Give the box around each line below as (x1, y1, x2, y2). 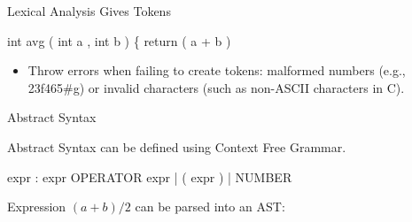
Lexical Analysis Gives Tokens (7, 2, 171, 19)
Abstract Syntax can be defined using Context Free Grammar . (7, 137, 346, 156)
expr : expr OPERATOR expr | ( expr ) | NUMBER (7, 167, 292, 186)
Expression (7, 197, 66, 216)
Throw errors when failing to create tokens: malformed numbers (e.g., (27, 61, 406, 80)
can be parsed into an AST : (135, 197, 285, 216)
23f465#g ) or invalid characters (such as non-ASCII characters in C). (27, 78, 405, 96)
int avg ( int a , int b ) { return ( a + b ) (7, 31, 231, 50)
